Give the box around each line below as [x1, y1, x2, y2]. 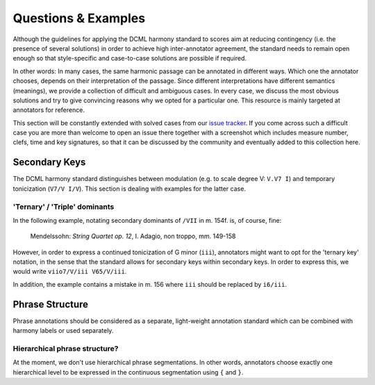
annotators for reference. [12, 106, 85, 114]
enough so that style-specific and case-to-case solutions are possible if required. [12, 54, 247, 63]
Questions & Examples [12, 10, 146, 26]
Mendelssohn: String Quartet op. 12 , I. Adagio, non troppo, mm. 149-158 [30, 232, 236, 240]
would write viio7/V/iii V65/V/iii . [12, 267, 127, 276]
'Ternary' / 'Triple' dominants [12, 202, 115, 212]
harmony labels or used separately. [12, 327, 114, 335]
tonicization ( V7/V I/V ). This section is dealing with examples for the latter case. [12, 184, 247, 193]
